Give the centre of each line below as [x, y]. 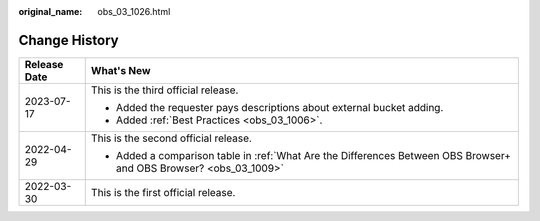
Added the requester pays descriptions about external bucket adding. [279, 107]
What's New [120, 70]
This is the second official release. [171, 138]
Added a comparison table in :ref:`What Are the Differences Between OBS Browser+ [313, 155]
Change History [68, 40]
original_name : [50, 11]
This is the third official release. [164, 90]
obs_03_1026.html [134, 11]
